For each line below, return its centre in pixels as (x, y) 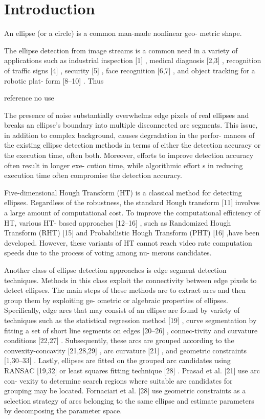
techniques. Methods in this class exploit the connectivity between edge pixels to (130, 280)
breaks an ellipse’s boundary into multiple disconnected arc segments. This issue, (131, 125)
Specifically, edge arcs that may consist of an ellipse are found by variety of (122, 310)
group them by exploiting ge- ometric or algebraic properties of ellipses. (116, 300)
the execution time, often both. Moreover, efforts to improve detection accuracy (129, 155)
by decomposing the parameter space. (63, 411)
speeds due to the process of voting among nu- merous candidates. (108, 253)
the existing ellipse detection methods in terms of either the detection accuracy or (132, 145)
